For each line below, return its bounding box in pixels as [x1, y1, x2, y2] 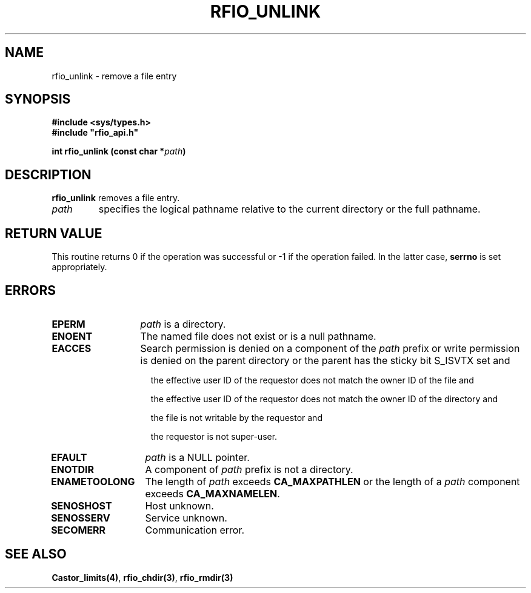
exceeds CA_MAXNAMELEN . [145, 487, 280, 500]
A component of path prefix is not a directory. [145, 463, 353, 475]
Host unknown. [145, 499, 214, 512]
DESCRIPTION [5, 167, 92, 182]
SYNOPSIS [5, 91, 71, 107]
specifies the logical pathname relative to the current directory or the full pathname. [98, 203, 481, 216]
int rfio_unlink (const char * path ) [52, 146, 186, 157]
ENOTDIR [51, 463, 95, 475]
